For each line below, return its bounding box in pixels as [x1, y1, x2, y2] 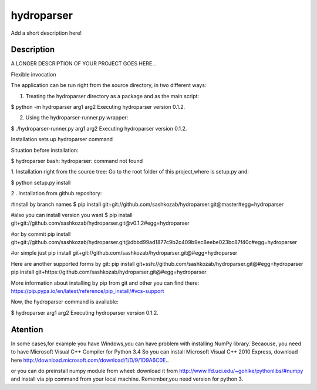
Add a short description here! [11, 29, 82, 36]
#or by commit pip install [11, 230, 71, 238]
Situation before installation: [11, 146, 79, 154]
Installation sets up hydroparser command [11, 136, 113, 143]
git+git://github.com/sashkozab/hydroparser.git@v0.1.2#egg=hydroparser [11, 219, 190, 226]
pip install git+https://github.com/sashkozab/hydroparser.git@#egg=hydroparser [11, 268, 207, 276]
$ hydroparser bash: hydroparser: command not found [11, 157, 143, 164]
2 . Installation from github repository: [11, 190, 102, 197]
